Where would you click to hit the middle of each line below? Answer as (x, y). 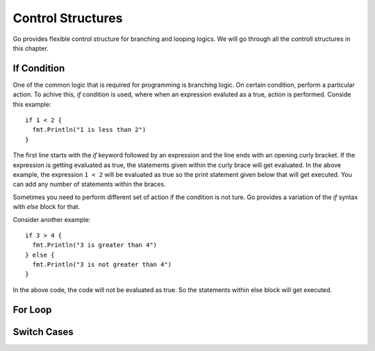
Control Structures (68, 18)
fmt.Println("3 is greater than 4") (95, 245)
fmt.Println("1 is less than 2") (89, 130)
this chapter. (31, 48)
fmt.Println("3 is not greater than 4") (102, 265)
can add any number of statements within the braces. (89, 185)
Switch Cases (43, 332)
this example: (32, 104)
